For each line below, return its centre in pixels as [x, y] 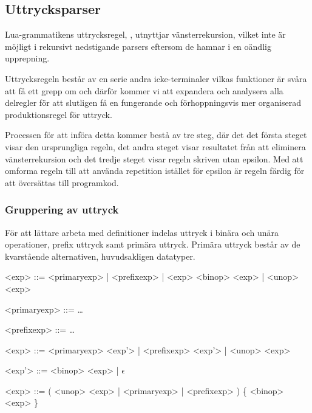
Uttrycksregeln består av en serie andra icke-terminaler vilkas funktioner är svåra [156, 78]
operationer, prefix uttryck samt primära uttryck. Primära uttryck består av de [153, 244]
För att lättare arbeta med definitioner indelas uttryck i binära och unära [142, 232]
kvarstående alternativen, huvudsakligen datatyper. [100, 256]
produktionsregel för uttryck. [59, 114]
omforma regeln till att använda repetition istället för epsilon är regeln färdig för [155, 171]
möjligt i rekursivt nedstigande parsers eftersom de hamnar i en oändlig [138, 46]
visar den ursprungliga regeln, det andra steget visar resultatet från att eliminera [155, 146]
